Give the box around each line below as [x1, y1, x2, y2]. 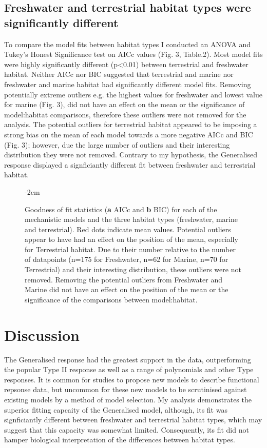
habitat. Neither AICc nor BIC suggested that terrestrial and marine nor [4, 69, 234, 79]
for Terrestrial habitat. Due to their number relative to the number [25, 243, 236, 254]
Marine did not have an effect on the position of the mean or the [25, 284, 228, 295]
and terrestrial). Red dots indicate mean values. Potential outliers [25, 223, 231, 234]
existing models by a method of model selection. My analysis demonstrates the [4, 394, 252, 404]
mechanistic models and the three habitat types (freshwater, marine [25, 214, 238, 225]
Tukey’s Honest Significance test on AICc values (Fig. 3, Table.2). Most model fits [4, 49, 263, 59]
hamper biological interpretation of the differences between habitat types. [4, 434, 235, 445]
